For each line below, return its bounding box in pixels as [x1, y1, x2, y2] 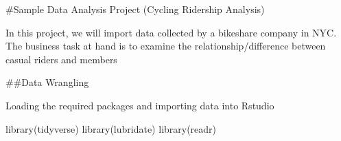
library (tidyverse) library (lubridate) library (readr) [5, 121, 217, 135]
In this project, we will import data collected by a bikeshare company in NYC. [5, 25, 337, 39]
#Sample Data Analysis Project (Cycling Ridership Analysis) [5, 2, 265, 16]
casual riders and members [5, 52, 117, 66]
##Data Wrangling [5, 75, 89, 89]
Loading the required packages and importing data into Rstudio [5, 98, 274, 112]
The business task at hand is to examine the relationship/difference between [5, 39, 326, 53]
